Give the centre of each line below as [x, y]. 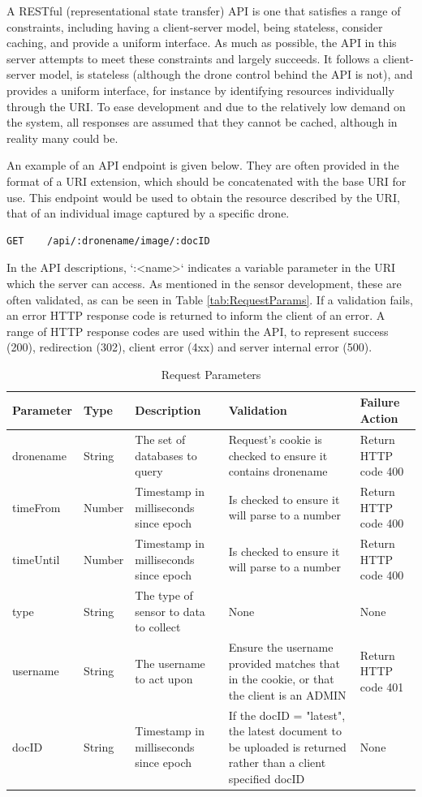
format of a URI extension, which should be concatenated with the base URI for [207, 181]
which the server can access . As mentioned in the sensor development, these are [204, 283]
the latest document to [285, 731]
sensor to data [170, 611]
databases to [166, 455]
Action [379, 418]
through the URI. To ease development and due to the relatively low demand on [206, 106]
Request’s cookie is [275, 439]
